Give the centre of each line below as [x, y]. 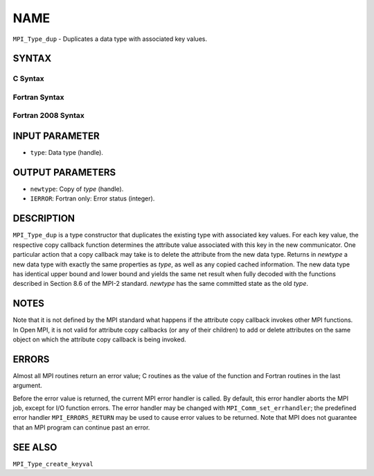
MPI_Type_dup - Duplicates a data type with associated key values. [110, 39]
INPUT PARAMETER [56, 136]
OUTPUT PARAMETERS [64, 172]
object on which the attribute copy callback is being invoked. [99, 339]
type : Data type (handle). [67, 153]
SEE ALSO [35, 447]
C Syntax [28, 78]
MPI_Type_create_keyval [53, 464]
